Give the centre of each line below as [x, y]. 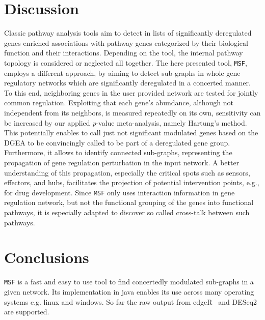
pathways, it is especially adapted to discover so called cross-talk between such [127, 212]
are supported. [27, 312]
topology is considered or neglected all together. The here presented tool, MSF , [126, 62]
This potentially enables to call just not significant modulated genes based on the [131, 133]
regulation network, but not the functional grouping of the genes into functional [129, 202]
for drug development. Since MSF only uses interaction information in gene [120, 192]
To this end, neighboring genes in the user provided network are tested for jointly [131, 92]
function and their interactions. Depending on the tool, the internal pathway [124, 53]
